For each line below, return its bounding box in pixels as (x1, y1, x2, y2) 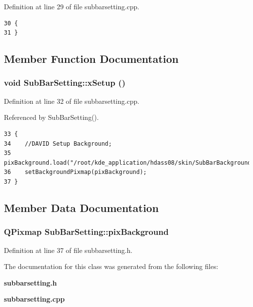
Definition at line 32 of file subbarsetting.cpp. (4, 96, 140, 106)
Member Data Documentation (4, 200, 159, 215)
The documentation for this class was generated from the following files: (4, 261, 218, 271)
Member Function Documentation (4, 51, 179, 66)
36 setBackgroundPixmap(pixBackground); (4, 169, 147, 176)
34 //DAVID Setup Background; (4, 140, 112, 147)
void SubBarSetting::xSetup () (4, 77, 126, 89)
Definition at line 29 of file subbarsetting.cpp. (4, 1, 140, 11)
